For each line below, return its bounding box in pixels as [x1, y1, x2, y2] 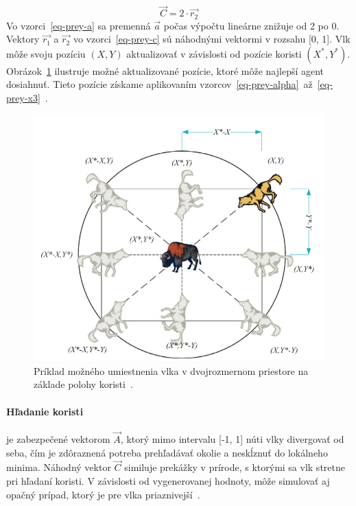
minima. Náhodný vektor [6, 460, 111, 474]
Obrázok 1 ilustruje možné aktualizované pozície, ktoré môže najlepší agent [6, 63, 324, 78]
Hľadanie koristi [6, 404, 84, 418]
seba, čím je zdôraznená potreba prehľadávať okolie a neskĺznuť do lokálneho [6, 445, 328, 459]
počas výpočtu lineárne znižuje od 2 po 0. [163, 18, 340, 32]
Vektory [6, 32, 40, 46]
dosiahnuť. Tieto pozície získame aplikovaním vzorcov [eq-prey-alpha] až [6, 77, 313, 91]
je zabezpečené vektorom [6, 432, 110, 446]
